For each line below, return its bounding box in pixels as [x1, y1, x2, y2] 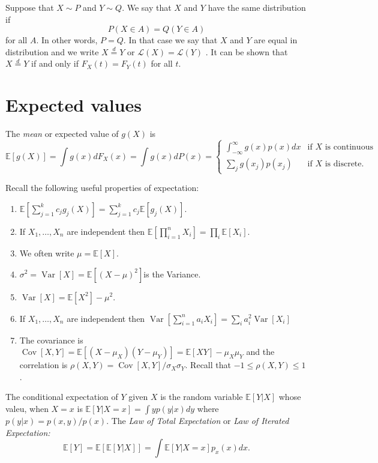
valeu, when [5, 402, 49, 414]
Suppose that [5, 1, 54, 13]
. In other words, [36, 34, 98, 46]
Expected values [5, 92, 142, 117]
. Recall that [185, 359, 231, 371]
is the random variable [160, 390, 243, 403]
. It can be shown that [205, 45, 288, 58]
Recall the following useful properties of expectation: [5, 181, 199, 194]
